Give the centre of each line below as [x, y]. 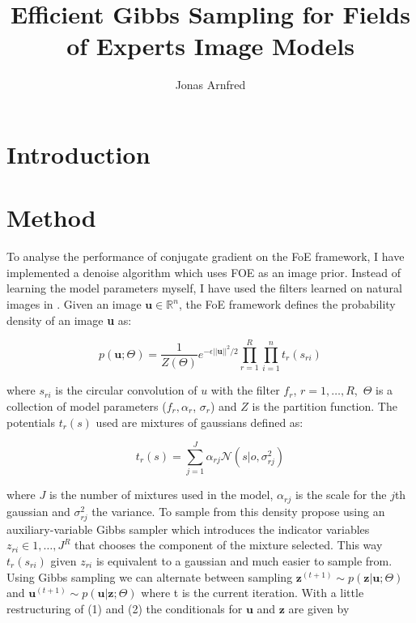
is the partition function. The [325, 405]
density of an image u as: [69, 320]
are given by [319, 608]
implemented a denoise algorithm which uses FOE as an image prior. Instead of [204, 272]
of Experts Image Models [210, 46]
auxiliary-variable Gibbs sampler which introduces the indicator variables [188, 529]
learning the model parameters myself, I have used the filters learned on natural [204, 288]
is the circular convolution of [126, 390]
